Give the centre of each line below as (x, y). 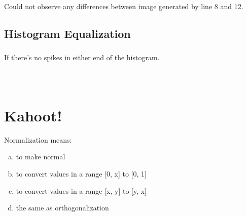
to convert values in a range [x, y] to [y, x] (81, 190)
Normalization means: (38, 139)
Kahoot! (33, 115)
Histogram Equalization (67, 33)
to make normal (41, 157)
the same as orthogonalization (62, 208)
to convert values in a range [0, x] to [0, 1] (81, 174)
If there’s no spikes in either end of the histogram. (82, 57)
